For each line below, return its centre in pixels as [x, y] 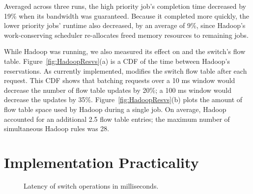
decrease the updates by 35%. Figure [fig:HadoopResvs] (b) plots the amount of [123, 99]
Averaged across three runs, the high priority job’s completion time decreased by [125, 6]
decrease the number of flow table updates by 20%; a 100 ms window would [118, 90]
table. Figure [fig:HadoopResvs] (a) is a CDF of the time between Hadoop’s [117, 61]
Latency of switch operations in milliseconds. [91, 185]
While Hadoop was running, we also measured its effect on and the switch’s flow [125, 51]
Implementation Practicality [101, 162]
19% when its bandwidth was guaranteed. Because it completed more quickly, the [127, 15]
